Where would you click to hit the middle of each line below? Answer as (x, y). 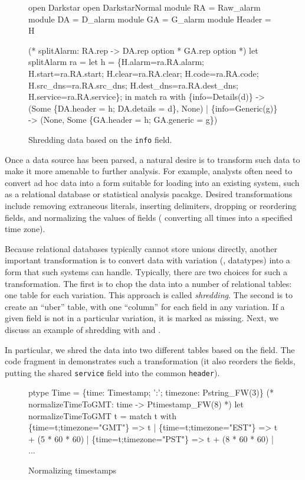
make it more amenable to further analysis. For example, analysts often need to (149, 171)
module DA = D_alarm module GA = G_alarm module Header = (150, 19)
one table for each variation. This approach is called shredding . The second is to (149, 295)
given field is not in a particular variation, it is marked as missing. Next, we (142, 318)
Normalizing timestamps (73, 470)
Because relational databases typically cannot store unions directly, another (141, 248)
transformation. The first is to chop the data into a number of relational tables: (148, 283)
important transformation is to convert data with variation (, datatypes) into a (147, 260)
